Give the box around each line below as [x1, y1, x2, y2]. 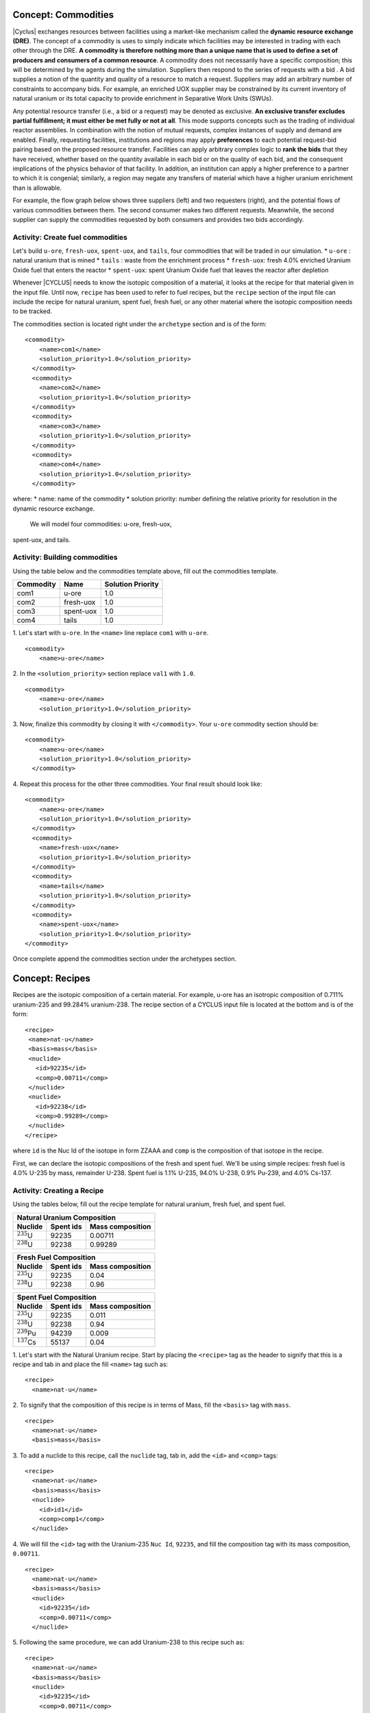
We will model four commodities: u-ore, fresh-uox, [29, 520, 173, 528]
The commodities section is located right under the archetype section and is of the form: [12, 319, 267, 328]
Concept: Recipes [12, 973, 90, 985]
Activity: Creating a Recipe [12, 1185, 104, 1195]
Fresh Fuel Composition [16, 1253, 96, 1262]
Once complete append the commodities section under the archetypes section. [12, 954, 236, 963]
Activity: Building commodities [12, 552, 118, 562]
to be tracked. [12, 307, 53, 315]
